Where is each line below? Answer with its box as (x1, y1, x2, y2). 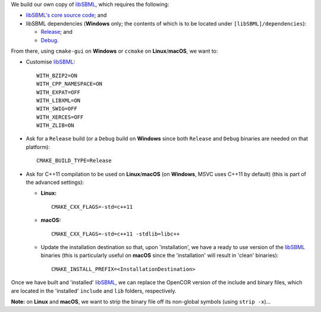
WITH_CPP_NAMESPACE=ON (36, 81, 103, 87)
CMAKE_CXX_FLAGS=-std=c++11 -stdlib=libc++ (51, 230, 180, 237)
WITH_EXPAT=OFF (36, 89, 81, 95)
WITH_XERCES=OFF (36, 113, 84, 120)
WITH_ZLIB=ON (36, 122, 74, 129)
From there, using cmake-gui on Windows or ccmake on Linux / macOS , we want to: (11, 47, 218, 55)
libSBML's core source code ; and (26, 12, 107, 19)
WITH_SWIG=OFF (36, 106, 77, 112)
